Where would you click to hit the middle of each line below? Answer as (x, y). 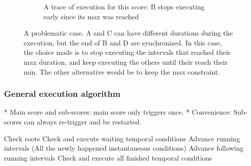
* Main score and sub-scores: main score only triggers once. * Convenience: (118, 112)
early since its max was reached (91, 16)
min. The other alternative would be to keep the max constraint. (122, 71)
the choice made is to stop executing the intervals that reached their (127, 52)
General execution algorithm (62, 94)
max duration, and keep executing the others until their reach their (126, 62)
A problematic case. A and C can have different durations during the (128, 33)
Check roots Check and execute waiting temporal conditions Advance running (122, 138)
